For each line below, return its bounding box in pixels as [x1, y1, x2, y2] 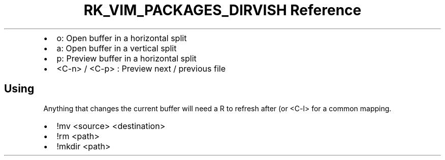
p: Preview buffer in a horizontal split [56, 53, 197, 63]
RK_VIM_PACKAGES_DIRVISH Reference [83, 2, 362, 19]
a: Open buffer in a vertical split [56, 43, 177, 53]
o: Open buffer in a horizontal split [56, 33, 187, 43]
